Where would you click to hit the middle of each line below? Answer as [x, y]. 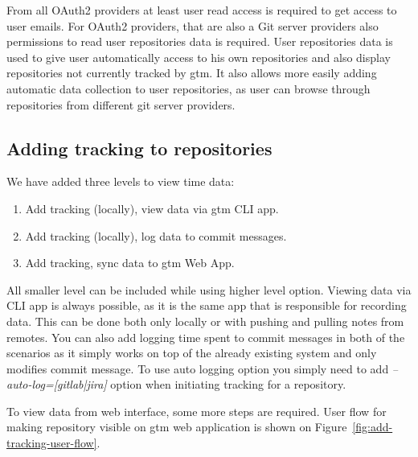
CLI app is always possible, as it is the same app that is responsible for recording [207, 305]
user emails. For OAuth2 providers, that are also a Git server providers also [193, 25]
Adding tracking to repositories [139, 148]
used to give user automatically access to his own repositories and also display [199, 57]
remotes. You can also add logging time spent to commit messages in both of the [206, 337]
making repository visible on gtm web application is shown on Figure [177, 427]
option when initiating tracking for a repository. [228, 384]
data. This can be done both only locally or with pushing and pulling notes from [205, 321]
